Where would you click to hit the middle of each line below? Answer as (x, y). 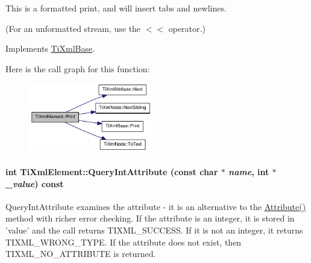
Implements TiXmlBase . (50, 48)
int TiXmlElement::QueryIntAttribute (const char (112, 172)
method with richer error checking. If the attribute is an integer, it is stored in (150, 218)
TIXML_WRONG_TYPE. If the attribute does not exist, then (124, 242)
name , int (249, 172)
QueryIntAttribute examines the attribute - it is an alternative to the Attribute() (156, 206)
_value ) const (35, 183)
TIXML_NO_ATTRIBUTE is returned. (81, 254)
